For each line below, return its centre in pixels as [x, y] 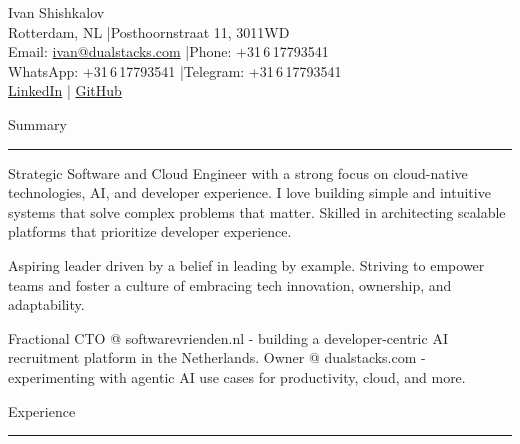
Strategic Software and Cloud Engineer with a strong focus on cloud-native [238, 172]
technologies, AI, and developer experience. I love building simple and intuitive [249, 192]
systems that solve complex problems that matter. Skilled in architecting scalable [257, 211]
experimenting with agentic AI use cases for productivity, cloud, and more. [237, 376]
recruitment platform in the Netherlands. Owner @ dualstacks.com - [217, 357]
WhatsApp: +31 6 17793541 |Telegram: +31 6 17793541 [175, 70]
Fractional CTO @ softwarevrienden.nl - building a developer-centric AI [228, 337]
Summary [37, 123]
